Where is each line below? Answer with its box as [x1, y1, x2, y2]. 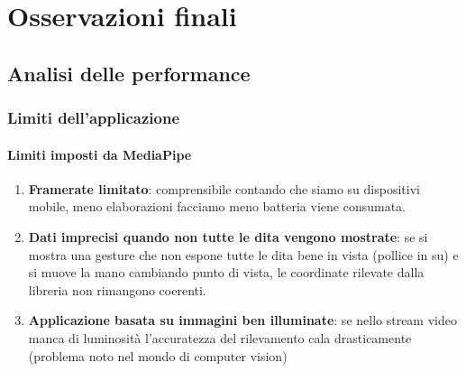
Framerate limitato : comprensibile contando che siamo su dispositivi [28, 179, 420, 198]
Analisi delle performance [7, 59, 251, 87]
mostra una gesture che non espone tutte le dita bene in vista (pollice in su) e [28, 245, 459, 264]
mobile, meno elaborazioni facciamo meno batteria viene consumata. [28, 197, 406, 216]
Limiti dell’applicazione [7, 107, 180, 129]
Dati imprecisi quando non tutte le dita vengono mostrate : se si [28, 227, 428, 246]
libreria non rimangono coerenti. [28, 280, 206, 299]
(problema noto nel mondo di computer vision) [28, 346, 288, 365]
